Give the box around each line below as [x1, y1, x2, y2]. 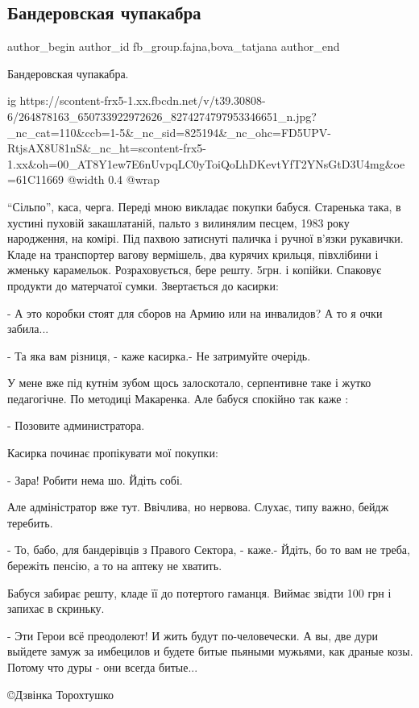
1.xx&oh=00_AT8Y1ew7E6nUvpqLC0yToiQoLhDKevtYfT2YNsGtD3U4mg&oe [7, 155, 405, 172]
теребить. [7, 514, 53, 531]
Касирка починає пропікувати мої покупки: [7, 444, 218, 461]
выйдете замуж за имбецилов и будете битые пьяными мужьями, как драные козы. [7, 643, 413, 660]
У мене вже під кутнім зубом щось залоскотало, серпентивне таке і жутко [7, 374, 371, 391]
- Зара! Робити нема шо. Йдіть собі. [7, 471, 183, 488]
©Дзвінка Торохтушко [7, 685, 114, 702]
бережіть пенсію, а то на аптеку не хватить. [7, 557, 222, 574]
